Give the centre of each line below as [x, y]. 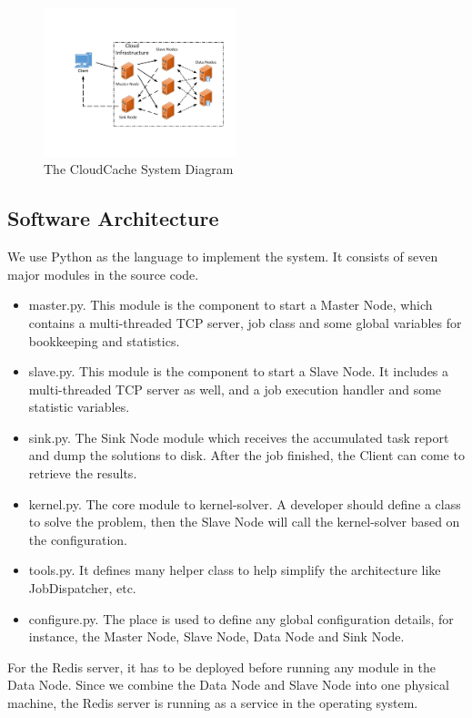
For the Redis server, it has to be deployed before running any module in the [222, 667]
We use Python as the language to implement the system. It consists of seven [223, 256]
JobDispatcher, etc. [82, 588]
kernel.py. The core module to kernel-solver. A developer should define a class [245, 503]
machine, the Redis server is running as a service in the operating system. [213, 703]
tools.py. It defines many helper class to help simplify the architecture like [235, 570]
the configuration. [78, 539]
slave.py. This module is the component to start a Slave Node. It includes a [239, 371]
